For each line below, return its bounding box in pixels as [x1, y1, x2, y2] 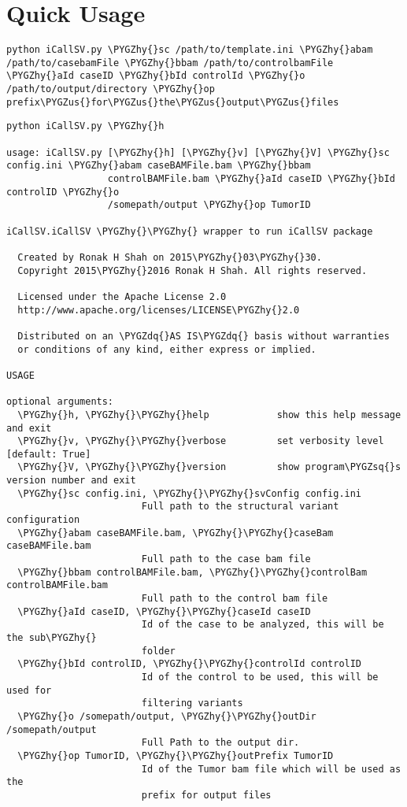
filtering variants [141, 698, 243, 709]
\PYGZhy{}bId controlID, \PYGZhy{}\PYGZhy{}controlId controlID [17, 658, 362, 670]
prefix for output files [141, 789, 272, 801]
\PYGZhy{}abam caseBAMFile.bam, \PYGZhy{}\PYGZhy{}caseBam [17, 527, 334, 539]
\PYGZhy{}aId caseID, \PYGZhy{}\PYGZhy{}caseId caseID [17, 605, 311, 617]
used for [6, 684, 52, 696]
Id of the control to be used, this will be [141, 671, 379, 683]
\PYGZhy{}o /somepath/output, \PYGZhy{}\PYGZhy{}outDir [17, 710, 316, 722]
